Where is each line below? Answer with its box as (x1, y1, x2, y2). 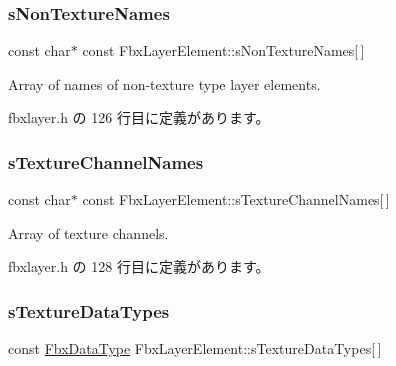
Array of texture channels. (8, 222, 169, 243)
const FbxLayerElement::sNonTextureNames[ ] (82, 40, 365, 61)
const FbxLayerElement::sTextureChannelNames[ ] (82, 189, 390, 210)
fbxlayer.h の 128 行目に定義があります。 (8, 256, 270, 277)
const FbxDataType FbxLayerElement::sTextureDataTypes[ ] (8, 338, 382, 359)
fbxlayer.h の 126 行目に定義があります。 (8, 107, 270, 128)
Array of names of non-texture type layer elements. (8, 73, 321, 94)
